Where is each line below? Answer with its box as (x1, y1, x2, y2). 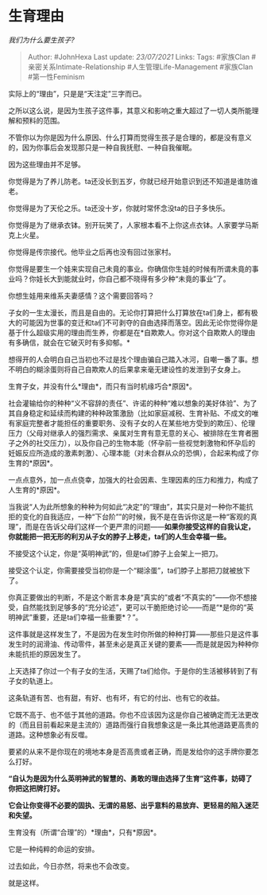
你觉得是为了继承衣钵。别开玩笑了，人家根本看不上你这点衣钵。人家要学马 (8, 220, 252, 229)
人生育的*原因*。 (8, 485, 65, 494)
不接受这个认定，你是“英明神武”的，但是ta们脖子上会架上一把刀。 (8, 549, 222, 558)
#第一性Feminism (27, 72, 85, 81)
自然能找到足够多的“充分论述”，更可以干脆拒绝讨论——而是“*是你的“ (21, 602, 247, 612)
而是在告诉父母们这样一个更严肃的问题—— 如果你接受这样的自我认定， (25, 522, 256, 531)
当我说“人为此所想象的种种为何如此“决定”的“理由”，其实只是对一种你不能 (8, 502, 246, 511)
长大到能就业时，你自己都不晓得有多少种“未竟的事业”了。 (42, 274, 230, 283)
